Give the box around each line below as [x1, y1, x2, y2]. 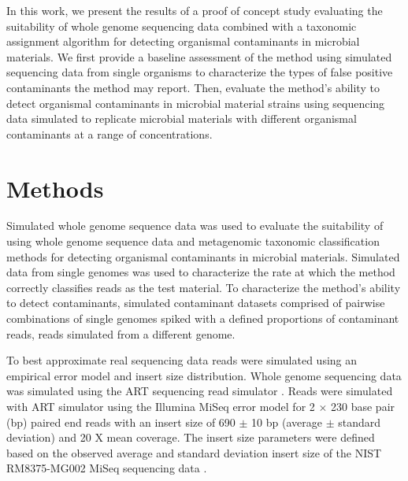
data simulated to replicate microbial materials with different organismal [6, 110, 357, 127]
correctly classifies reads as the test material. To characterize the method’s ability [6, 279, 401, 295]
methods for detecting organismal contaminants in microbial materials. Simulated [6, 248, 400, 265]
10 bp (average [251, 413, 322, 430]
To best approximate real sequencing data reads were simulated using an [6, 352, 358, 368]
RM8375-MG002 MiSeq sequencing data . [6, 460, 207, 476]
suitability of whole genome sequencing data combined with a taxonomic [6, 17, 357, 34]
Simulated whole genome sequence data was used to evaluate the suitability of [6, 217, 384, 234]
